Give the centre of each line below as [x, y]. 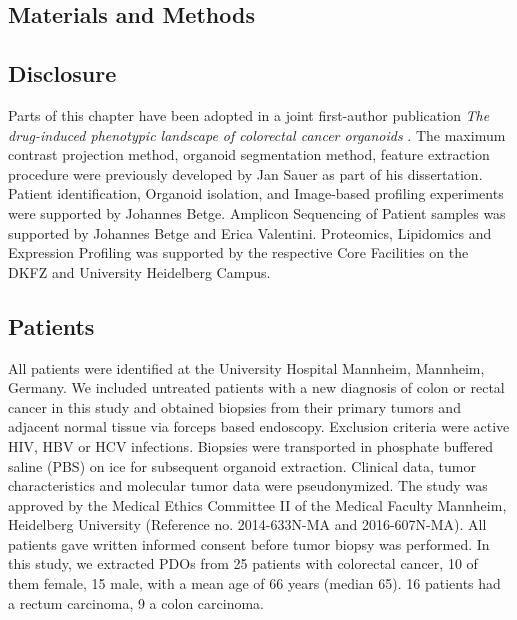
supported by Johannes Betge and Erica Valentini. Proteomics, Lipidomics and [250, 232]
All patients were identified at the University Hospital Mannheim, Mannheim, [246, 367]
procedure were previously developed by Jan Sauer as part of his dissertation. [245, 173]
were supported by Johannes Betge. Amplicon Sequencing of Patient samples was [257, 212]
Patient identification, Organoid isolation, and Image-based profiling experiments [256, 193]
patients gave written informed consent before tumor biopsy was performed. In [249, 543]
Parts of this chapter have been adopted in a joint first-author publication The [249, 114]
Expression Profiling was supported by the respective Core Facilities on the [238, 252]
